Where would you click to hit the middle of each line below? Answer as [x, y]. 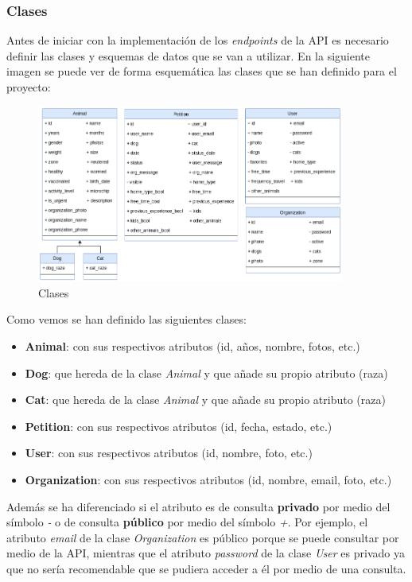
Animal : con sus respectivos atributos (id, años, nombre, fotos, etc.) [192, 345]
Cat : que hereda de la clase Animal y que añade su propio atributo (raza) [205, 400]
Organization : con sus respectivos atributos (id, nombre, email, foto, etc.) [208, 479]
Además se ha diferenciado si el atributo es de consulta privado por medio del [198, 506]
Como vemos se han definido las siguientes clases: [126, 319]
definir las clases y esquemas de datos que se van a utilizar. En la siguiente [189, 55]
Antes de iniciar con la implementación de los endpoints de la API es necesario [198, 40]
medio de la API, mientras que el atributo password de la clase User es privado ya [206, 553]
